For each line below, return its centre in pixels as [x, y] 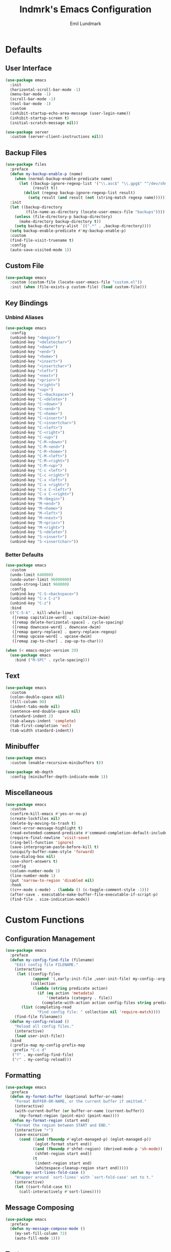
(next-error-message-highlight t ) [46, 828]
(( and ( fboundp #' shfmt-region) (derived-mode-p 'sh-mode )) [97, 1149]
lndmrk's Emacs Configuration [85, 9]
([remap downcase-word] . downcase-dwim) [56, 627]
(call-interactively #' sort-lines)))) [60, 1191]
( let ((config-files [38, 974]
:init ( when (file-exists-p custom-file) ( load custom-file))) [78, 287]
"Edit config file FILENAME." [47, 965]
